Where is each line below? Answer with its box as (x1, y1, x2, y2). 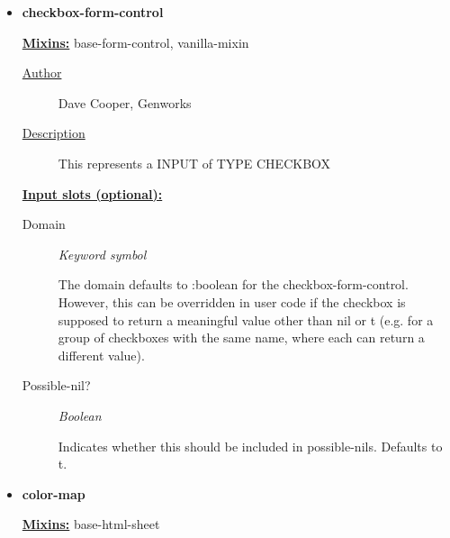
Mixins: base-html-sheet (22, 515, 160, 533)
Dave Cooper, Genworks (58, 93, 192, 112)
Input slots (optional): (22, 184, 163, 203)
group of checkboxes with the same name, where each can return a (58, 328, 425, 347)
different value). (58, 345, 145, 364)
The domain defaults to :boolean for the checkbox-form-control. (58, 275, 409, 294)
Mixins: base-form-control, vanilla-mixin (22, 32, 249, 51)
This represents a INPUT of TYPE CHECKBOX (58, 153, 331, 172)
